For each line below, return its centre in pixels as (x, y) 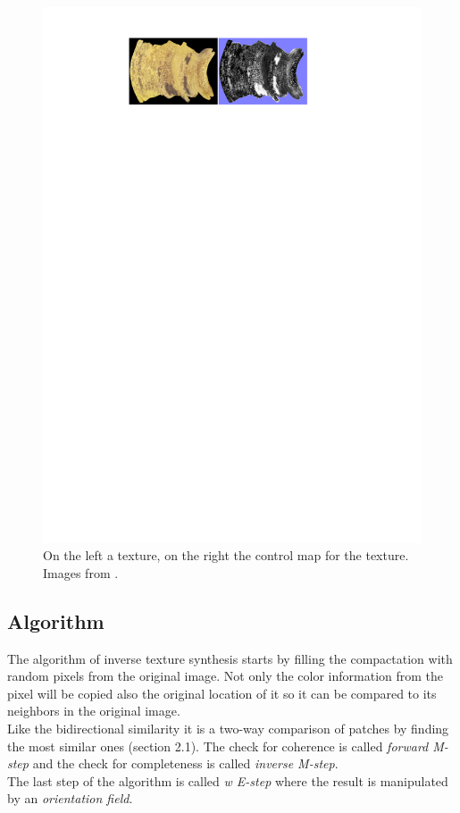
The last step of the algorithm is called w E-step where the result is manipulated (228, 780)
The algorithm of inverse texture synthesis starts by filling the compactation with (230, 658)
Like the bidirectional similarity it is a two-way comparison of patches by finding (228, 729)
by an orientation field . (70, 798)
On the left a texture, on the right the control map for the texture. (226, 555)
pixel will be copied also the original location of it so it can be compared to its (222, 693)
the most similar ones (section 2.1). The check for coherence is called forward (218, 746)
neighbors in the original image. (94, 711)
